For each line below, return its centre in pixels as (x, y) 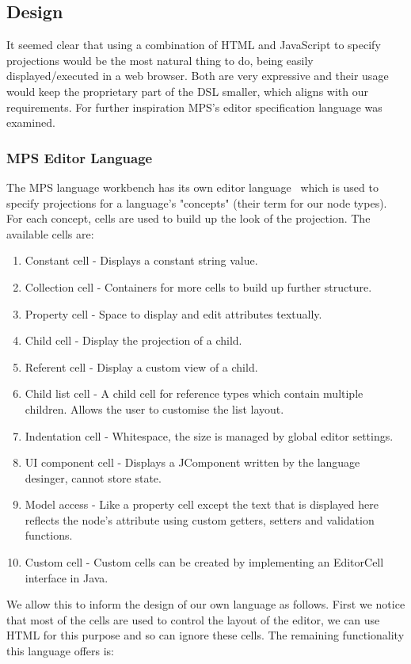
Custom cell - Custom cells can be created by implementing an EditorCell (204, 562)
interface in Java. (67, 577)
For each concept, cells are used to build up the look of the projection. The (188, 218)
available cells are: (50, 233)
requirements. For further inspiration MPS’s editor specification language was (194, 107)
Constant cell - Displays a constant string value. (141, 260)
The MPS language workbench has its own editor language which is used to (192, 187)
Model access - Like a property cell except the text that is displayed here (202, 504)
